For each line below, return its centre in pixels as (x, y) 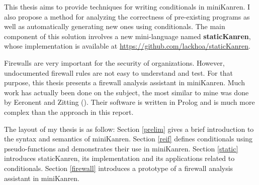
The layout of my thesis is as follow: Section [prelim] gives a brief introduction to (129, 129)
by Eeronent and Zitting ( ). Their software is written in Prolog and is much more (129, 102)
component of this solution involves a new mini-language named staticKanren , (127, 36)
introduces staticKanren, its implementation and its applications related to (119, 158)
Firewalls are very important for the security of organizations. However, (114, 62)
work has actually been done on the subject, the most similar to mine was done (126, 92)
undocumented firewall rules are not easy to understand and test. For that (118, 72)
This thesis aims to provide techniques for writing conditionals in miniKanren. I (127, 7)
